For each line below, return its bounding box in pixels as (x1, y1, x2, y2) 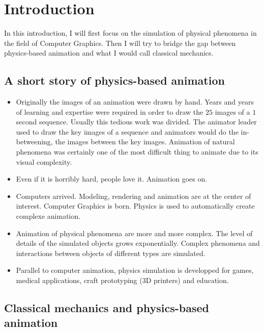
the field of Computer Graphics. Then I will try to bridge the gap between (4, 37, 236, 48)
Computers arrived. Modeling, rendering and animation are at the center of (16, 190, 251, 201)
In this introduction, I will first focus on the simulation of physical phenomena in (4, 28, 257, 38)
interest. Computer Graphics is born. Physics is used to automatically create (16, 200, 255, 211)
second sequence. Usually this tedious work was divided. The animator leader (16, 116, 257, 127)
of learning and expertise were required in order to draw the (16, 106, 203, 117)
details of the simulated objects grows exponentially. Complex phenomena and (16, 238, 260, 248)
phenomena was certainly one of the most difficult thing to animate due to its (16, 146, 258, 157)
